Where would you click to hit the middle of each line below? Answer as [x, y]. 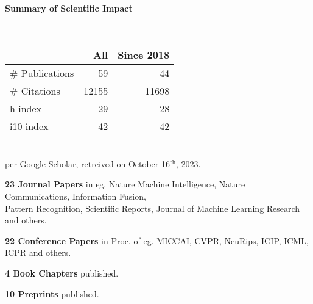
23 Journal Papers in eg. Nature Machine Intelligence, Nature [125, 184]
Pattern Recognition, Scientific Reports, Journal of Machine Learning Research [153, 208]
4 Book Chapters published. [62, 273]
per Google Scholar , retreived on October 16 [87, 163]
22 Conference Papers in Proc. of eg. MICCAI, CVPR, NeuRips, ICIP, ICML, [157, 240]
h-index [26, 109]
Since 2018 [144, 55]
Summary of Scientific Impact [69, 8]
